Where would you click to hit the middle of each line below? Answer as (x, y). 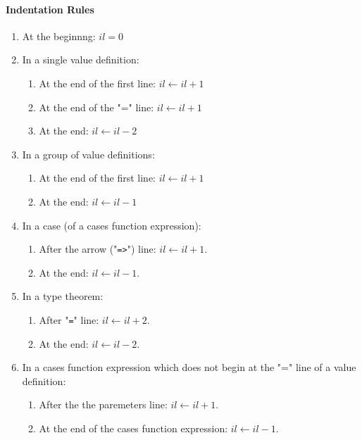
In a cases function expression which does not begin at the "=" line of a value (189, 367)
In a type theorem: (63, 296)
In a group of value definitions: (88, 154)
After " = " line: (69, 319)
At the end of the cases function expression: (133, 428)
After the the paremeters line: (103, 404)
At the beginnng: (59, 36)
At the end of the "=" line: (96, 107)
